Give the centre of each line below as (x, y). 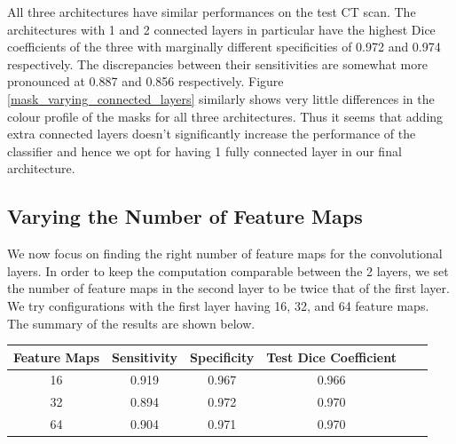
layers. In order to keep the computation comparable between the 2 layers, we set (228, 270)
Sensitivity (145, 357)
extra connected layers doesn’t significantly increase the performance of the (212, 134)
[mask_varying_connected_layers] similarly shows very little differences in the (221, 98)
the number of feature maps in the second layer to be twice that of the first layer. (228, 288)
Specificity (222, 357)
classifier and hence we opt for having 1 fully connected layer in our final (204, 151)
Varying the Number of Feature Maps (185, 216)
